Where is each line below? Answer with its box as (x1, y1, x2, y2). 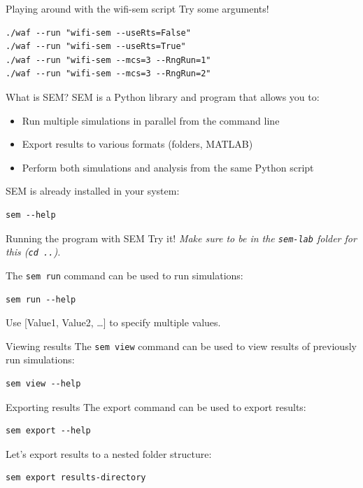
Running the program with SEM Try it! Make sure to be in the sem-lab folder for (6, 230, 357, 245)
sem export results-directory (6, 473, 146, 483)
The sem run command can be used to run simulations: (6, 267, 243, 282)
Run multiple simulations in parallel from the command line (22, 113, 280, 127)
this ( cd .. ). (6, 244, 61, 259)
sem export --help (6, 426, 91, 436)
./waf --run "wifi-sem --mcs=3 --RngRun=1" (6, 55, 211, 65)
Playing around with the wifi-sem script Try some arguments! (6, 1, 269, 15)
